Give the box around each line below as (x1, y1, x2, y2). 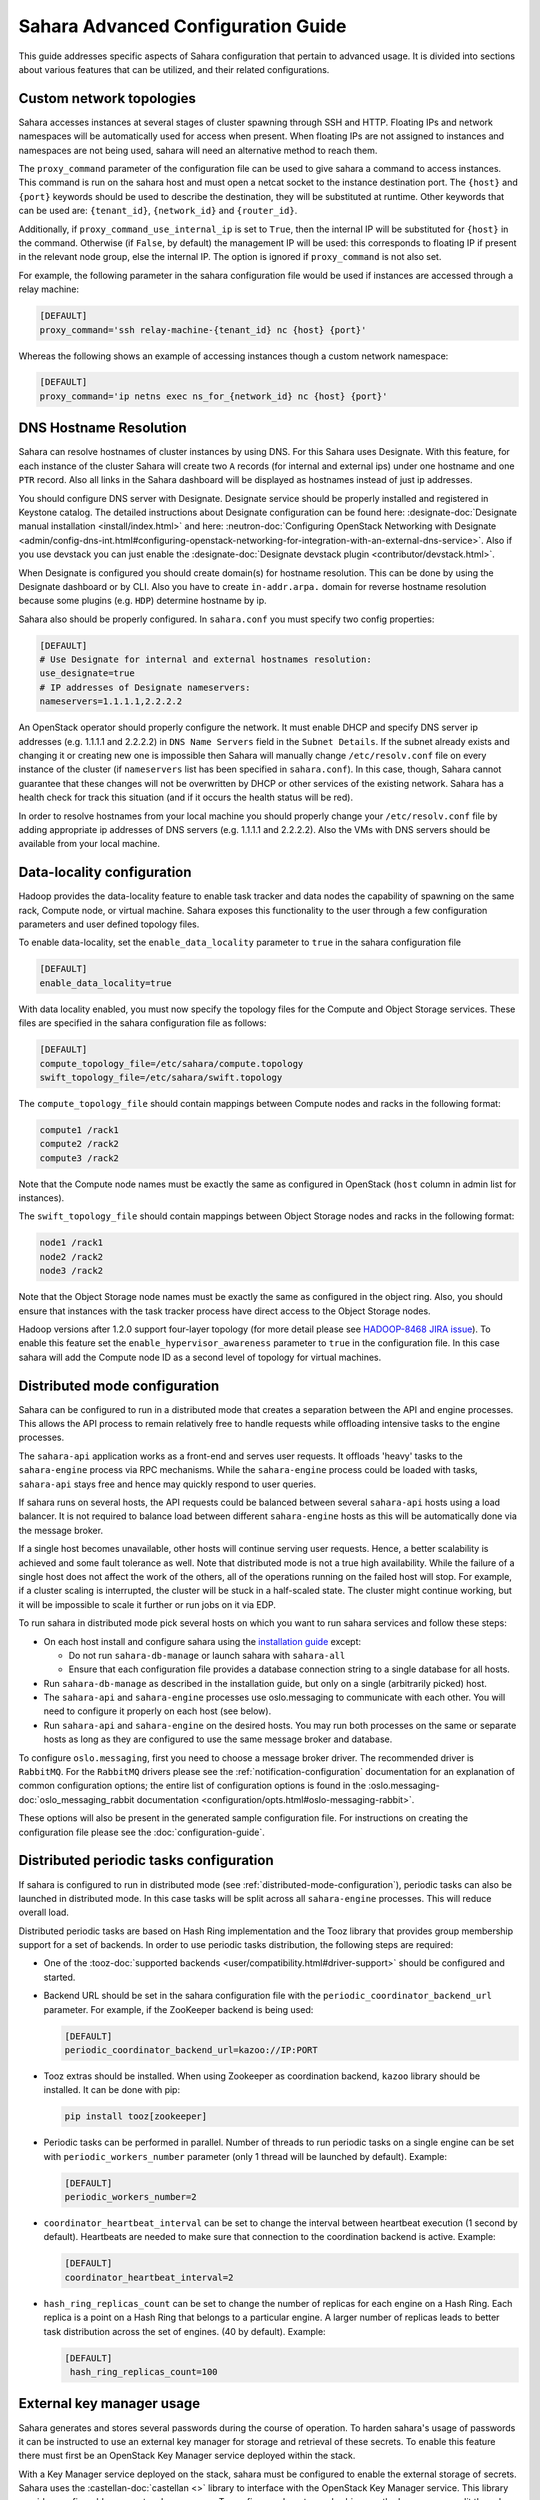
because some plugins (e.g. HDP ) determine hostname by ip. (18, 595, 267, 607)
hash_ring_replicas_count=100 (70, 2366, 219, 2377)
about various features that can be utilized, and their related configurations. (18, 63, 330, 75)
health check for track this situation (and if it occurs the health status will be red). (18, 791, 354, 804)
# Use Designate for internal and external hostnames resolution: (39, 654, 372, 665)
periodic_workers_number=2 (64, 2191, 197, 2203)
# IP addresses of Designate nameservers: (39, 681, 251, 693)
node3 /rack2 (39, 1265, 104, 1277)
